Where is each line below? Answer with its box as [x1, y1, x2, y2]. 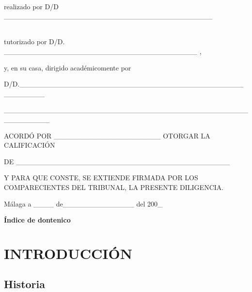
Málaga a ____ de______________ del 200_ [4, 198, 163, 208]
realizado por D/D [4, 1, 59, 11]
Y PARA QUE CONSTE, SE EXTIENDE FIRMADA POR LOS [4, 172, 198, 183]
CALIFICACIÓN [4, 140, 55, 150]
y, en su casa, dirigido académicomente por [4, 62, 131, 72]
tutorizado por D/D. [4, 36, 65, 47]
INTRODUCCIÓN [4, 243, 132, 263]
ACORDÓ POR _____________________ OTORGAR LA [4, 130, 210, 140]
